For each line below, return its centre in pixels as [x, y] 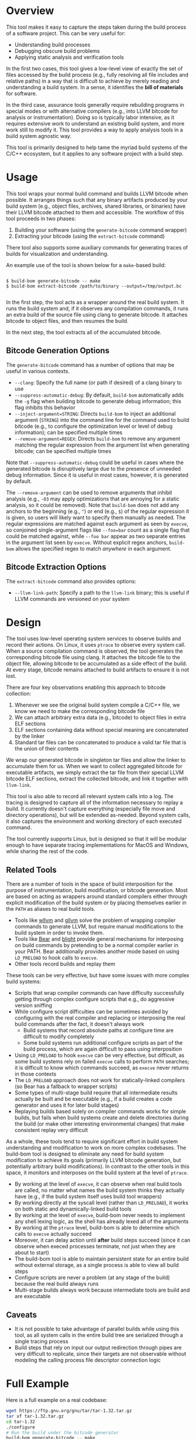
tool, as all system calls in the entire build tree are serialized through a [99, 1335]
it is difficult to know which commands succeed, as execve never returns [102, 1068]
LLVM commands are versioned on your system [72, 599]
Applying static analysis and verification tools [69, 57]
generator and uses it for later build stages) [67, 1105]
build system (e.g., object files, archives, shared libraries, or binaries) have [96, 206]
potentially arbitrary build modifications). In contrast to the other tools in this [98, 1167]
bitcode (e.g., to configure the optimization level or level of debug [93, 426]
